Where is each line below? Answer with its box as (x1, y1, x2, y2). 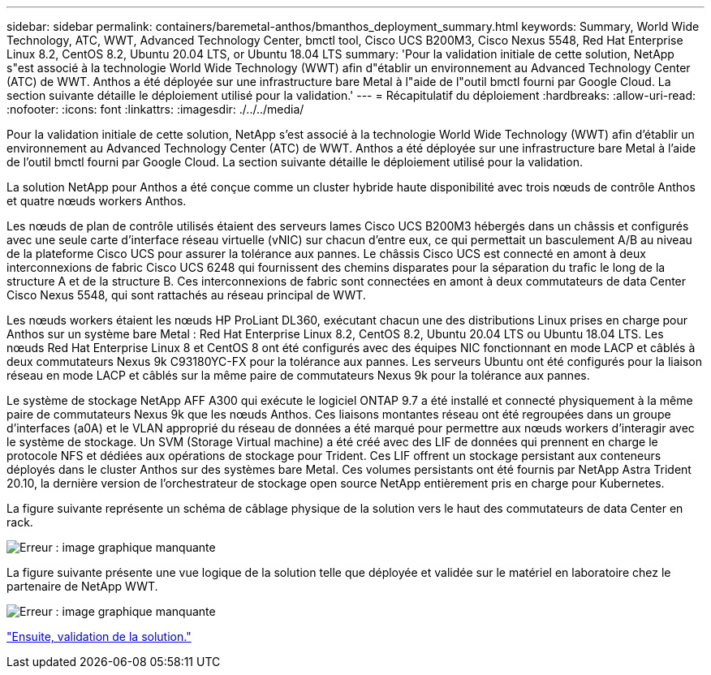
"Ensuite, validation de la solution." (6, 630, 192, 643)
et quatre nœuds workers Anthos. (6, 194, 187, 208)
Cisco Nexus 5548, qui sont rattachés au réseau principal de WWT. (6, 288, 366, 302)
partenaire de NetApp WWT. (6, 579, 158, 593)
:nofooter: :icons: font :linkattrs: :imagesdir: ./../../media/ (6, 102, 304, 116)
